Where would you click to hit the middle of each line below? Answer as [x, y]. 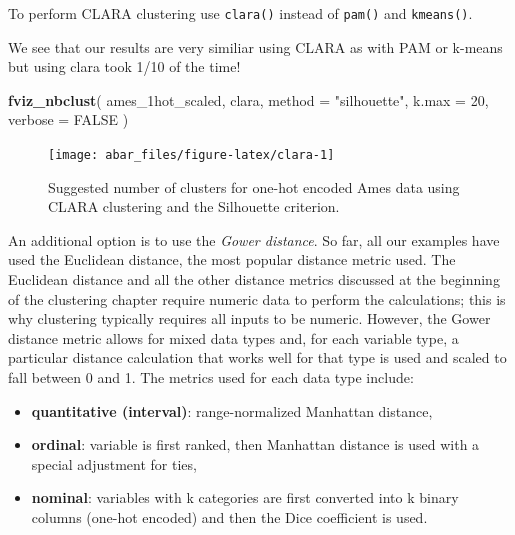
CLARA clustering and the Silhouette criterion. [194, 206]
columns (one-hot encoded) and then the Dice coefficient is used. [229, 517]
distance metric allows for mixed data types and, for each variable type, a [233, 337]
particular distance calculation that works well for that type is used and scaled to [257, 357]
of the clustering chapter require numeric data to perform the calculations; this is [257, 298]
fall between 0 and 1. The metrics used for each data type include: [211, 377]
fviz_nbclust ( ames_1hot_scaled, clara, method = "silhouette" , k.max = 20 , [248, 99]
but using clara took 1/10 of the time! [124, 66]
